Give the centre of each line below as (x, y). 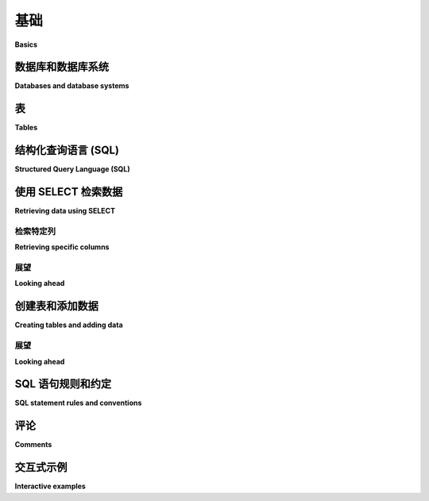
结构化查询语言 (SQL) (67, 150)
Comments (33, 445)
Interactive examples (50, 486)
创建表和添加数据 (56, 306)
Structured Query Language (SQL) (72, 169)
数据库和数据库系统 (62, 67)
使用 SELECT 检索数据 (69, 192)
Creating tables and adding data (69, 325)
